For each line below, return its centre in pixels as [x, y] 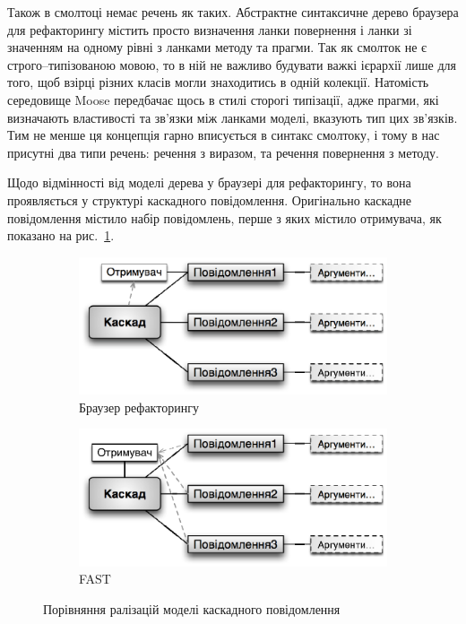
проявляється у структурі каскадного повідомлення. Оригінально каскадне [210, 199]
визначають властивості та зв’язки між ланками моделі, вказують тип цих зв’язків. [233, 117]
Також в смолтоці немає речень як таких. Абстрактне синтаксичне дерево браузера [233, 12]
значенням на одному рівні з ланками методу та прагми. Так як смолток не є [217, 47]
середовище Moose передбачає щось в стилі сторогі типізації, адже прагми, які [223, 99]
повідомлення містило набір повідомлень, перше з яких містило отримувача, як [224, 217]
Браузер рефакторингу [139, 407]
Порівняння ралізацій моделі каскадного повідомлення [192, 608]
